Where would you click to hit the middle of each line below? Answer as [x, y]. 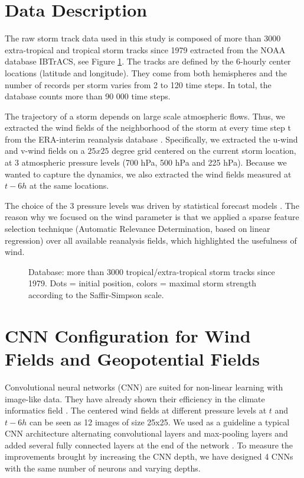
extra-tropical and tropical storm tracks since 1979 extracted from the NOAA [145, 49]
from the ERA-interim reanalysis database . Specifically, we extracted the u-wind [151, 139]
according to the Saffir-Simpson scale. [96, 295]
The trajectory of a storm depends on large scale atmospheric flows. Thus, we [145, 116]
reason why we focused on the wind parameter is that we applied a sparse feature [152, 217]
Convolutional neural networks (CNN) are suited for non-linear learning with [144, 387]
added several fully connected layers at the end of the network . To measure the [149, 445]
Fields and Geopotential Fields [132, 358]
